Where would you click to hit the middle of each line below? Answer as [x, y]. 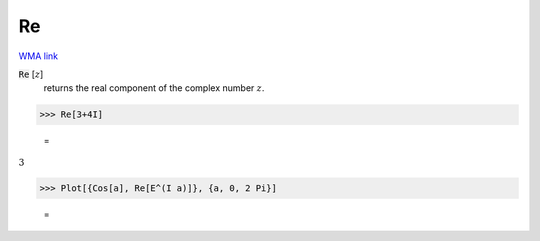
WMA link [38, 56]
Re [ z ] [31, 74]
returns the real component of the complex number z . [154, 88]
